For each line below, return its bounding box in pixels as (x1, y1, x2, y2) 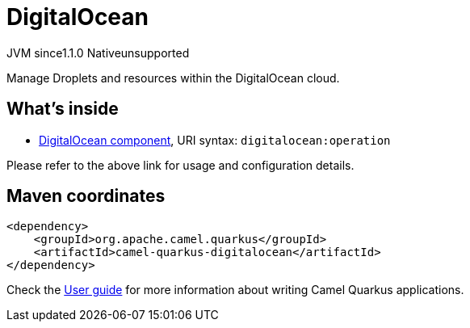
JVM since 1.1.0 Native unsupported (6, 45, 190, 60)
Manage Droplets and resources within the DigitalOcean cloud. (6, 70, 340, 85)
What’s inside (6, 99, 119, 120)
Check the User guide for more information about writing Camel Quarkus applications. (6, 283, 464, 297)
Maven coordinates (6, 186, 166, 207)
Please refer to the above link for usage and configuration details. (6, 158, 355, 172)
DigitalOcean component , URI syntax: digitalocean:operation (39, 132, 391, 147)
